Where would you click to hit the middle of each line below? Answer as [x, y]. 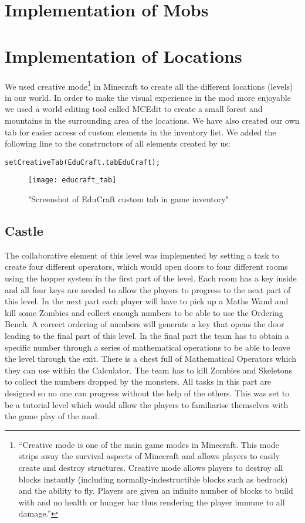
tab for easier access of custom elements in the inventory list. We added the [140, 132]
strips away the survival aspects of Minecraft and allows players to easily [149, 456]
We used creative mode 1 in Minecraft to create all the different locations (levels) [149, 85]
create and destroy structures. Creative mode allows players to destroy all [151, 467]
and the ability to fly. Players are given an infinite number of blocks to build [156, 490]
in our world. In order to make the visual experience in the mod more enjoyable [148, 97]
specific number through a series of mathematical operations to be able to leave [148, 347]
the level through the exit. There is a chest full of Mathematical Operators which [150, 359]
